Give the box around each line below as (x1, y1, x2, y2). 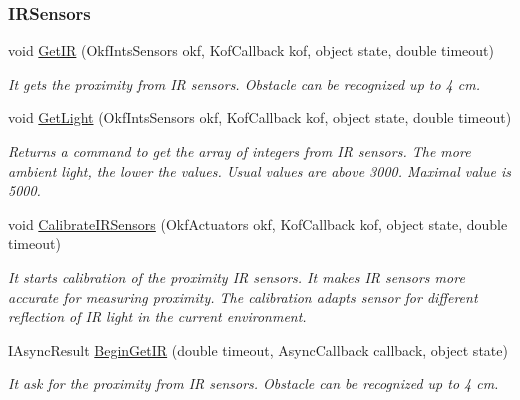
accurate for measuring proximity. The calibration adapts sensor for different (8, 286, 478, 307)
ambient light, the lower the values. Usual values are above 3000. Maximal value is (8, 160, 511, 181)
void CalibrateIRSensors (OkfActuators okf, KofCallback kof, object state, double (8, 213, 508, 234)
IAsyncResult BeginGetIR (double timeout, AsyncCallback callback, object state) (8, 339, 508, 360)
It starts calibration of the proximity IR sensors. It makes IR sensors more (8, 266, 465, 287)
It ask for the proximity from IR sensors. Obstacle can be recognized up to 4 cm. (8, 373, 499, 394)
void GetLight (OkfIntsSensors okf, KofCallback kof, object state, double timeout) (8, 107, 512, 128)
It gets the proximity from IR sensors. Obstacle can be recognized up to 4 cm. (8, 73, 480, 94)
